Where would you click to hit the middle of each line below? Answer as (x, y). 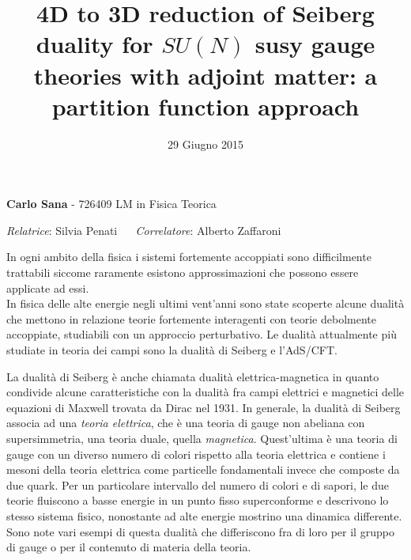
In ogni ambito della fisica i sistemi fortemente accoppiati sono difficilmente (189, 257)
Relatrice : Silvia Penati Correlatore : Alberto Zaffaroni (144, 230)
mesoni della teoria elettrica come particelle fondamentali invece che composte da (203, 469)
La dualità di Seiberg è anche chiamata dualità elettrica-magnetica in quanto (193, 376)
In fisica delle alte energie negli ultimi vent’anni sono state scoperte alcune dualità (205, 303)
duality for (94, 44)
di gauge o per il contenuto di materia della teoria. (129, 547)
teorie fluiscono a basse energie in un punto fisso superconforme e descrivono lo (198, 500)
